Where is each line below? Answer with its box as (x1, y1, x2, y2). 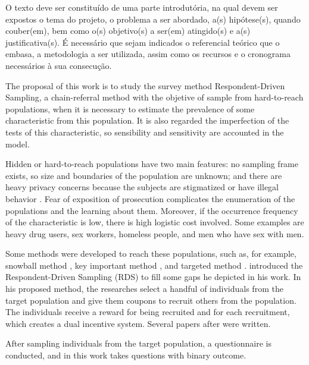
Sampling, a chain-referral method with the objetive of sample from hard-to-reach (5, 91, 304, 103)
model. (5, 137, 30, 150)
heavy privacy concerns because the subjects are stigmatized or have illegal (5, 181, 279, 193)
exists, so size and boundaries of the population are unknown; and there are (5, 169, 282, 181)
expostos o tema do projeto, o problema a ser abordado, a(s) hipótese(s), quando (5, 12, 301, 25)
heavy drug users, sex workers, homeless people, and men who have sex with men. (5, 227, 304, 240)
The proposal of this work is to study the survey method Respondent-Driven (5, 79, 285, 92)
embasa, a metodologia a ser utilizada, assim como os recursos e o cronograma (5, 48, 291, 60)
